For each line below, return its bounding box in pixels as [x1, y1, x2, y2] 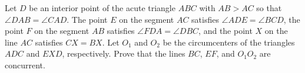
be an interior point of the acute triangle [29, 2, 175, 13]
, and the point [198, 25, 253, 37]
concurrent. [5, 58, 45, 71]
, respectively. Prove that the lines [62, 47, 185, 60]
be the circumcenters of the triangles [163, 36, 295, 48]
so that [256, 2, 282, 13]
